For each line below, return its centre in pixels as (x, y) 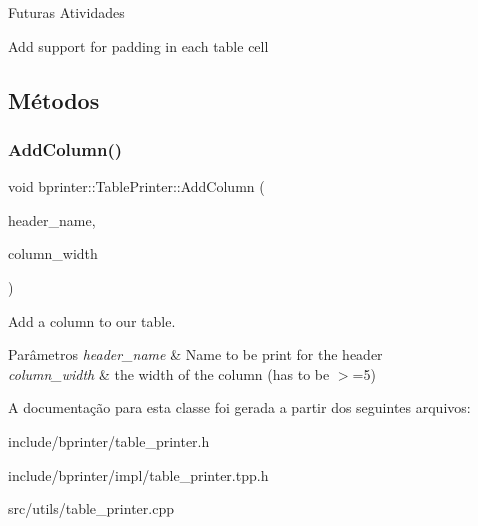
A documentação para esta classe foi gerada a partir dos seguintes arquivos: (239, 407)
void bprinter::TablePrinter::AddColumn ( (136, 186)
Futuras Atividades (66, 12)
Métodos (54, 99)
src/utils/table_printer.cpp (91, 508)
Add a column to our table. (92, 320)
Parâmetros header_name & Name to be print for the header (195, 354)
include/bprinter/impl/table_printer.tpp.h (138, 474)
